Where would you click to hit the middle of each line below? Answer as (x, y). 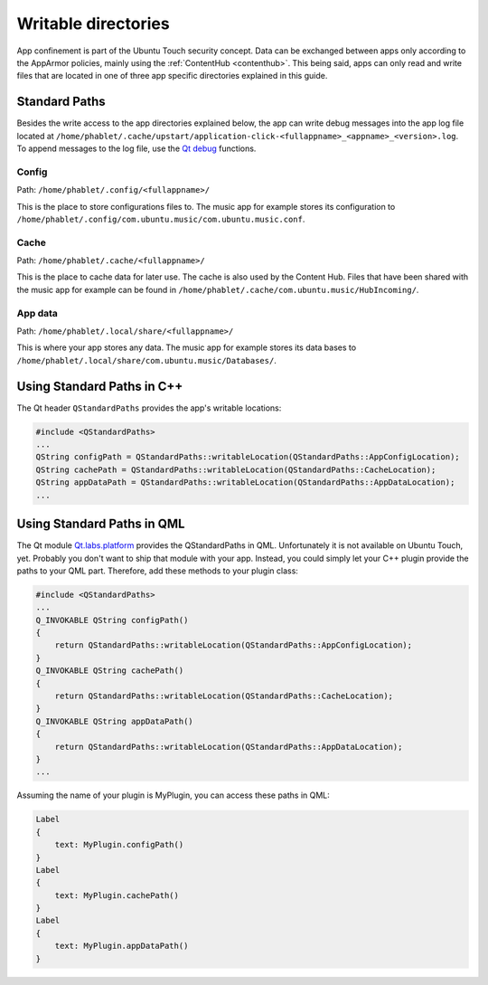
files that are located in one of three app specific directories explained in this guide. (172, 76)
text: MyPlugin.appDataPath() (122, 946)
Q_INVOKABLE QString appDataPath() (114, 721)
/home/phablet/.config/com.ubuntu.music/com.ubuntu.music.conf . (161, 219)
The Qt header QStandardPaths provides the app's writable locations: (149, 408)
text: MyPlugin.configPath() (119, 845)
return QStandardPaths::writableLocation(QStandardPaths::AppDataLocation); (229, 747)
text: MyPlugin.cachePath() (117, 895)
